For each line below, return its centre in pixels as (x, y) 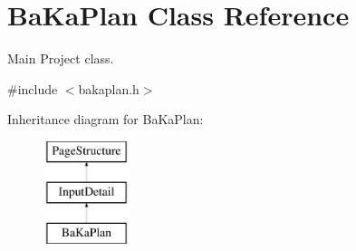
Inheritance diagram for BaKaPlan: (106, 119)
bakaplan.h (109, 88)
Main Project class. (61, 58)
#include (33, 88)
